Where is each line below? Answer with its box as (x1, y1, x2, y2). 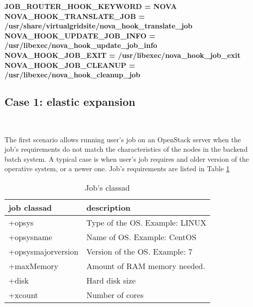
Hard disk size (86, 274, 136, 286)
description (86, 201, 131, 213)
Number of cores (86, 289, 144, 301)
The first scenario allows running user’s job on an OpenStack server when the (4, 134, 241, 144)
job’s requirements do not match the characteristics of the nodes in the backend (4, 144, 248, 154)
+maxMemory (8, 260, 59, 272)
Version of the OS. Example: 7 (86, 245, 193, 257)
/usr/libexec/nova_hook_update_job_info (4, 40, 157, 50)
